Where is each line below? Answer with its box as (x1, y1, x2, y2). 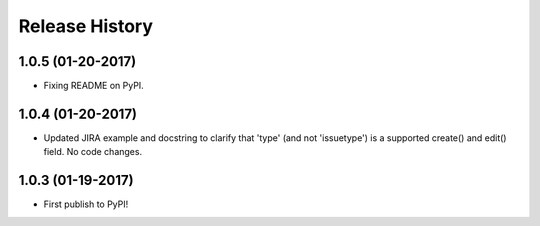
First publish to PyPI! (43, 198, 129, 210)
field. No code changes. (43, 146, 143, 158)
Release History (18, 15, 154, 37)
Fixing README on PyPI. (43, 80, 144, 92)
